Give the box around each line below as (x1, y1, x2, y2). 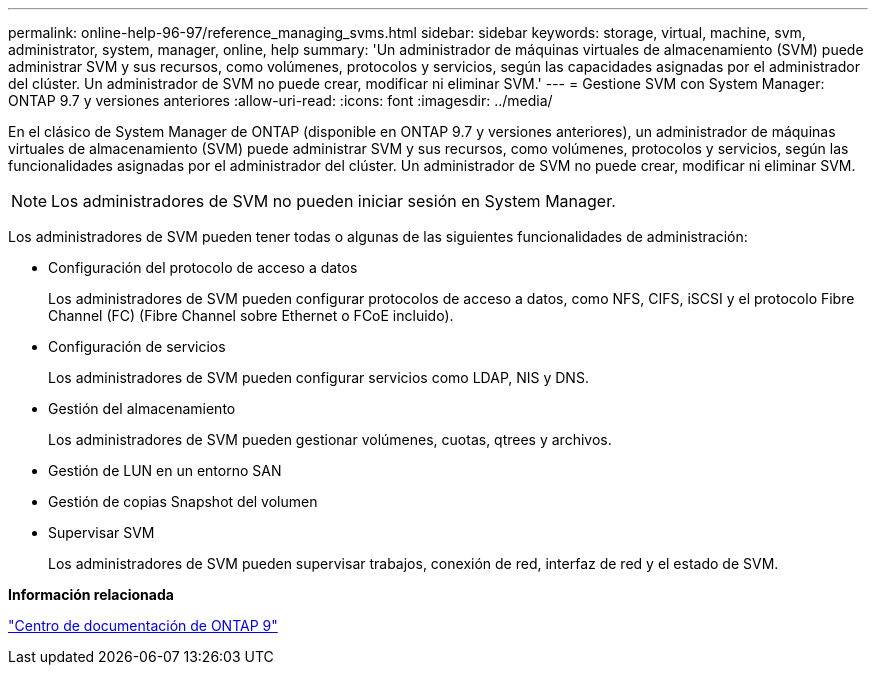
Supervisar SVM (48, 524, 155, 541)
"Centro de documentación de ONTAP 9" (8, 617, 278, 634)
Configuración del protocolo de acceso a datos (48, 259, 358, 276)
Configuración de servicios (48, 338, 226, 355)
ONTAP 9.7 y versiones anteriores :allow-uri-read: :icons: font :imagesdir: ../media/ (8, 92, 553, 109)
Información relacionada (8, 586, 174, 603)
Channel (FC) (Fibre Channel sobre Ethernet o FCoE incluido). (48, 307, 454, 324)
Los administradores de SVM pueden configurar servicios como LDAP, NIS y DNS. (48, 369, 589, 386)
